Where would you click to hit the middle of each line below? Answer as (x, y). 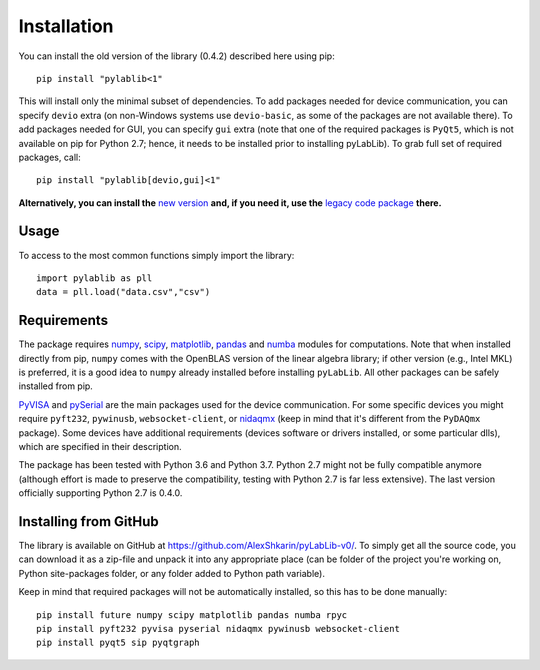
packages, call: (50, 157)
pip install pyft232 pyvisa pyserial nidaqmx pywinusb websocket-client (218, 629)
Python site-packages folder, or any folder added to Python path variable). (171, 573)
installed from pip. (56, 386)
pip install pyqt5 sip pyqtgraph (118, 643)
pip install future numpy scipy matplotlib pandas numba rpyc (192, 614)
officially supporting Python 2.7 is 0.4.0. (100, 493)
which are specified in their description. (100, 446)
